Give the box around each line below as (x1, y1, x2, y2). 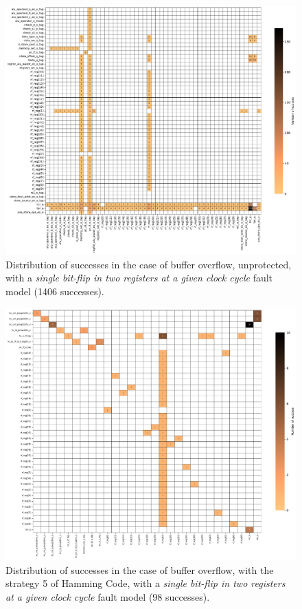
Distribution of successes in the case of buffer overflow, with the (5, 562, 274, 577)
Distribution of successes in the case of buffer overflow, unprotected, (5, 257, 292, 271)
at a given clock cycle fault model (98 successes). (5, 589, 210, 603)
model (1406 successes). (5, 284, 104, 299)
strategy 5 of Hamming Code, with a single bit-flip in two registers (5, 576, 286, 590)
